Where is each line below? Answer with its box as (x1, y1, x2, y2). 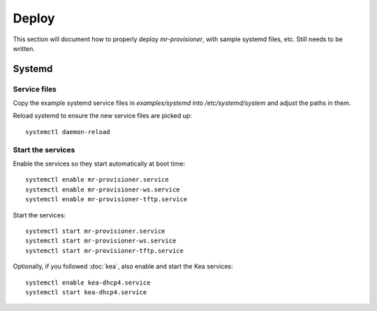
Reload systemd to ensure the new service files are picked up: (13, 112, 192, 120)
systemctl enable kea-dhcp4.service (25, 278, 151, 287)
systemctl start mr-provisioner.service (25, 227, 165, 235)
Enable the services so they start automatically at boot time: (13, 159, 185, 168)
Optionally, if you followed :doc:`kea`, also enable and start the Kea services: (13, 262, 233, 270)
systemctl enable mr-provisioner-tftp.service (25, 196, 188, 203)
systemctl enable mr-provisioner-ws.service (25, 185, 181, 194)
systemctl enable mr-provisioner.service (25, 175, 169, 184)
